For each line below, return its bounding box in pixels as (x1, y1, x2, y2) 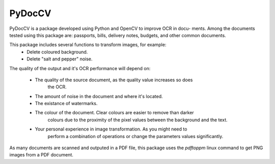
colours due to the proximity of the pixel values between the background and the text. (47, 117, 228, 123)
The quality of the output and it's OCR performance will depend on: (9, 65, 151, 71)
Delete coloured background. (26, 49, 88, 55)
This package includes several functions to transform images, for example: (9, 42, 167, 48)
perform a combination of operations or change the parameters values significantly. (47, 133, 224, 139)
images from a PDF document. (9, 152, 74, 158)
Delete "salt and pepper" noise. (26, 56, 93, 62)
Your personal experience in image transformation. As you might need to (35, 126, 187, 132)
